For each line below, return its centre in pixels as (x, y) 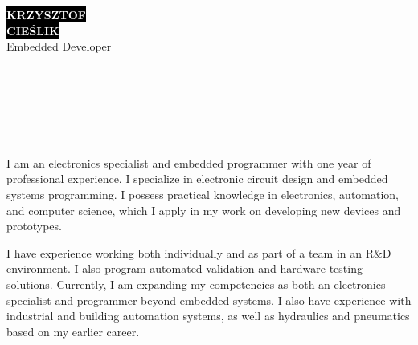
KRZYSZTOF (46, 14)
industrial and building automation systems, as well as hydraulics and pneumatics (208, 316)
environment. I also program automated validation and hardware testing (184, 268)
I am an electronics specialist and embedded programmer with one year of (189, 162)
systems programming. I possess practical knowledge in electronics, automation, (203, 194)
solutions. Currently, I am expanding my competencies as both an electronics (196, 284)
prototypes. (34, 226)
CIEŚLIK (33, 30)
